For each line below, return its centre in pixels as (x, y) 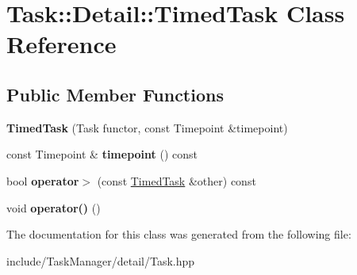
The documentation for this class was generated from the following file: (179, 234)
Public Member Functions (115, 94)
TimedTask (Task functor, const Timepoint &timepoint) (147, 127)
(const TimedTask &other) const (177, 180)
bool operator (43, 180)
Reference (61, 44)
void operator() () (54, 207)
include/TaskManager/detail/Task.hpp (101, 260)
